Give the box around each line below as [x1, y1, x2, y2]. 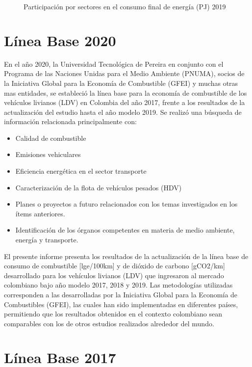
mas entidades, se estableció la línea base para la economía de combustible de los [4, 87, 247, 98]
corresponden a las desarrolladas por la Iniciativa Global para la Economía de [4, 289, 238, 299]
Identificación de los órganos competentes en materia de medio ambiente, [15, 225, 235, 235]
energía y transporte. [15, 235, 78, 245]
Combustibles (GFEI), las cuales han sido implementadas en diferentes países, [4, 299, 238, 309]
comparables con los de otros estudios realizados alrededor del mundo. [4, 318, 214, 328]
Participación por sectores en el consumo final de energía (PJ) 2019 [24, 1, 226, 11]
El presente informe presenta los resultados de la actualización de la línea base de [4, 251, 249, 261]
